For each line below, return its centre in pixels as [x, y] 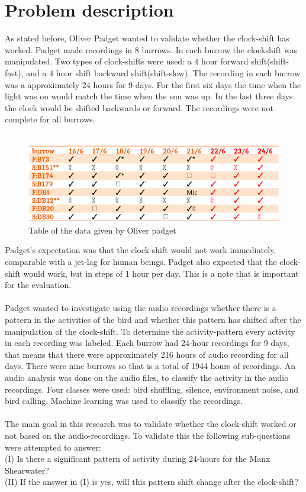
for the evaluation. [38, 285]
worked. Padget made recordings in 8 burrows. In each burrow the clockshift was [151, 49]
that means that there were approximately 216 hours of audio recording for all [147, 354]
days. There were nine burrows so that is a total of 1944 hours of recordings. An [150, 366]
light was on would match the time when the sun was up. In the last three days [149, 96]
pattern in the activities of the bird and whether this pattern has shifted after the [153, 319]
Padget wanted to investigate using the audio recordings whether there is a [141, 308]
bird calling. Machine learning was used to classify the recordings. [124, 401]
